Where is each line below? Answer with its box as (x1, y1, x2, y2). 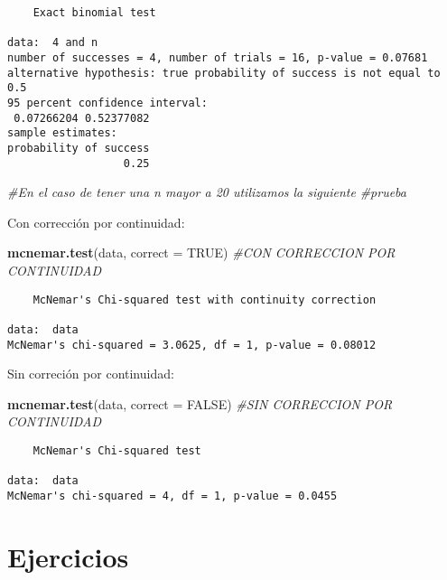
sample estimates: (7, 126, 117, 140)
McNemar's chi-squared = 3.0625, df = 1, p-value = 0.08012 (7, 338, 377, 351)
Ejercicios (7, 538, 129, 575)
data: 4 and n (7, 36, 98, 50)
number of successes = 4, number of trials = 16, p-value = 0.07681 (7, 51, 428, 64)
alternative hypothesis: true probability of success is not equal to (7, 66, 441, 80)
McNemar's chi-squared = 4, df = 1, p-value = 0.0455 (7, 489, 338, 502)
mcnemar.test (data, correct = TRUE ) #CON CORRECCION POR (7, 243, 396, 262)
